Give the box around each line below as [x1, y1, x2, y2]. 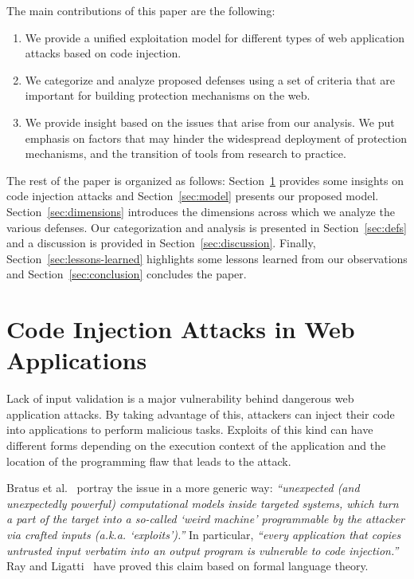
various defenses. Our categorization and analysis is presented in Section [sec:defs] [6, 219, 407, 235]
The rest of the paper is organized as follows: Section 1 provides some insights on [6, 171, 404, 188]
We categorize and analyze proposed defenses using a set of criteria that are [25, 71, 395, 88]
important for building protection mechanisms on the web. [25, 87, 310, 104]
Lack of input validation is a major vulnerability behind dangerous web [6, 390, 354, 407]
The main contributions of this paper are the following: [6, 2, 275, 18]
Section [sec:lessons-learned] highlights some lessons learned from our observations [6, 250, 408, 266]
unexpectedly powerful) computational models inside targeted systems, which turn [6, 494, 399, 511]
